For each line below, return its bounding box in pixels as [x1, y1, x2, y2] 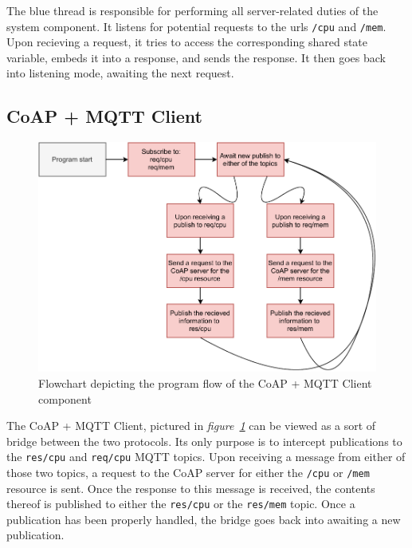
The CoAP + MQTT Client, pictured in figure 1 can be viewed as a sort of [6, 417, 376, 434]
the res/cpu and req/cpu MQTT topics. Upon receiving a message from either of [6, 448, 406, 465]
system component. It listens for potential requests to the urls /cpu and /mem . [6, 18, 386, 34]
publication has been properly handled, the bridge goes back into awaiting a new [6, 511, 401, 527]
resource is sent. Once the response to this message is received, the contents [6, 479, 375, 496]
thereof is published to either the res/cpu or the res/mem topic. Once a [6, 495, 355, 512]
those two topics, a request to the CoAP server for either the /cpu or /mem [6, 463, 370, 480]
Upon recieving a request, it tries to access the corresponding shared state [6, 34, 368, 50]
